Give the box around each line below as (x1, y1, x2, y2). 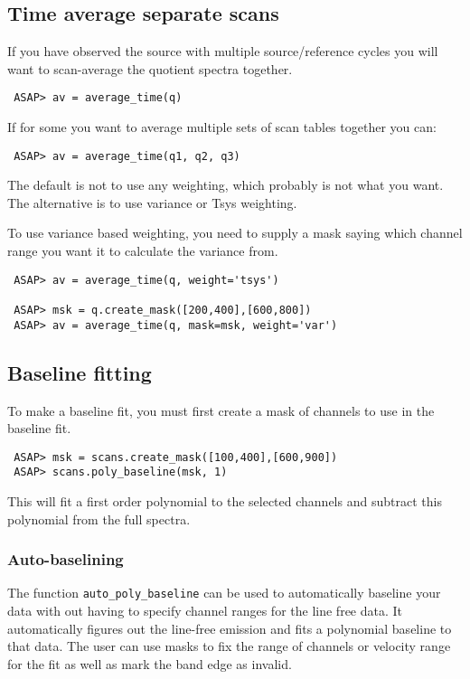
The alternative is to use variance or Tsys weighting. (7, 193, 297, 212)
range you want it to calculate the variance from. (7, 241, 278, 260)
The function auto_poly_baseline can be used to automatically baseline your (7, 583, 441, 602)
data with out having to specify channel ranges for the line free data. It (7, 601, 403, 620)
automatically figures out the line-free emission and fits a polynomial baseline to (7, 618, 452, 637)
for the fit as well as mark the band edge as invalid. (7, 654, 292, 673)
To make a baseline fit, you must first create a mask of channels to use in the (7, 401, 435, 420)
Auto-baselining (7, 548, 124, 571)
